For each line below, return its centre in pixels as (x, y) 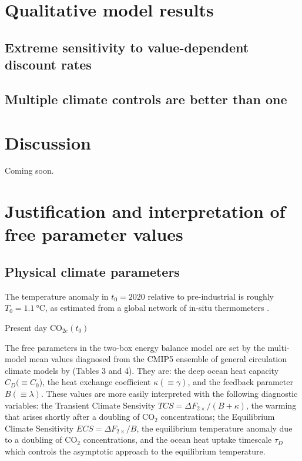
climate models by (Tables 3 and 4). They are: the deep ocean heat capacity (142, 370)
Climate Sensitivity (39, 428)
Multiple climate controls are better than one (146, 99)
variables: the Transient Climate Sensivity (80, 405)
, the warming (271, 405)
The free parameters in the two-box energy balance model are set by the (135, 347)
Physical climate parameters (92, 271)
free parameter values (94, 234)
